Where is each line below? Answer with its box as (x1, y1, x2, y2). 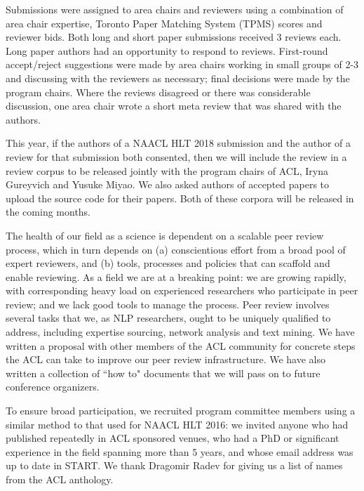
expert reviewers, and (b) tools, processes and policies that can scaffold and (6, 256, 330, 270)
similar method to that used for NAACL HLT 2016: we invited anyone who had (6, 417, 349, 431)
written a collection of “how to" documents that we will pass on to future (6, 365, 321, 380)
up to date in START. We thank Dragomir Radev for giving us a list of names (6, 458, 343, 473)
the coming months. (6, 204, 91, 219)
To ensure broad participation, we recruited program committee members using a (6, 403, 356, 418)
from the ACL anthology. (6, 472, 114, 486)
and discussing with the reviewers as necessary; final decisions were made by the (6, 70, 350, 85)
